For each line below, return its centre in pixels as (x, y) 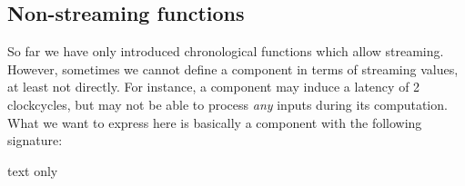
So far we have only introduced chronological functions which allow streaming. (226, 51)
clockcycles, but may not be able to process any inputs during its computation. (227, 104)
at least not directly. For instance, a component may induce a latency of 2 (214, 87)
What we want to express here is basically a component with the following (215, 122)
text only (33, 170)
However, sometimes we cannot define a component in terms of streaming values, (233, 69)
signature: (35, 140)
